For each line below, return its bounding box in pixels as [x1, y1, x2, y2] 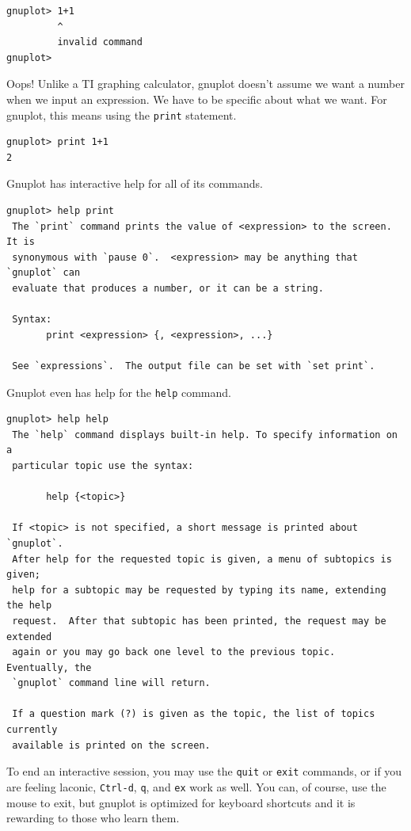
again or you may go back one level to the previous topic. [12, 646, 336, 658]
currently [6, 724, 58, 736]
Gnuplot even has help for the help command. [6, 383, 231, 400]
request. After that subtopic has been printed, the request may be [12, 615, 386, 627]
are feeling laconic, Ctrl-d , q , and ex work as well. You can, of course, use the [6, 778, 386, 795]
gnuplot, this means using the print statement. [6, 106, 237, 123]
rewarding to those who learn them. [6, 810, 180, 826]
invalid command [57, 36, 143, 48]
